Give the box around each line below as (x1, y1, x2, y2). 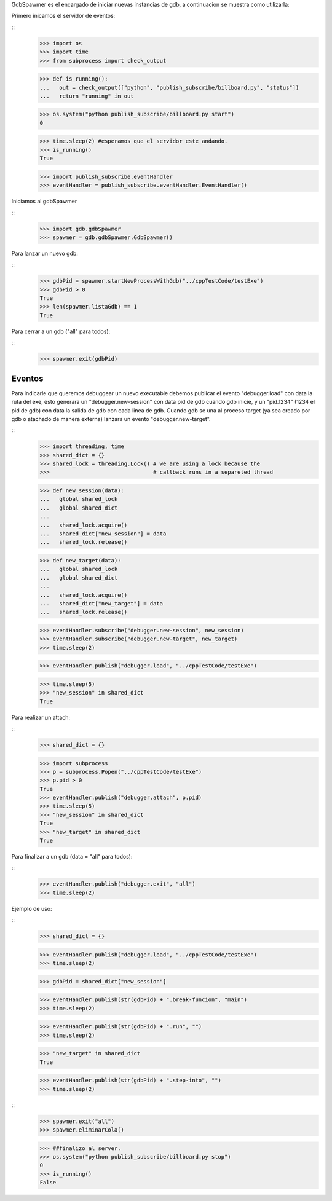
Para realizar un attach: (11, 714, 71, 721)
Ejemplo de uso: (11, 905, 52, 912)
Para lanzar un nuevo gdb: (11, 250, 78, 257)
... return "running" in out (39, 92, 135, 100)
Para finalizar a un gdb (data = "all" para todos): (11, 853, 133, 860)
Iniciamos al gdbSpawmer (11, 197, 77, 205)
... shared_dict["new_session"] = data (39, 530, 167, 537)
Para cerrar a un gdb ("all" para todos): (11, 328, 111, 335)
